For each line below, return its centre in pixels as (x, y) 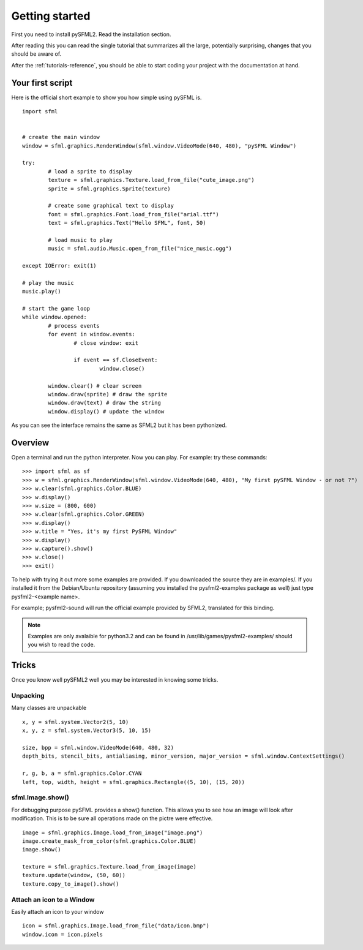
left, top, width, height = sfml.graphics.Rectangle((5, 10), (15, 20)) (133, 782)
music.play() (42, 292)
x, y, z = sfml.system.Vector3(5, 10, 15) (87, 731)
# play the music (48, 283)
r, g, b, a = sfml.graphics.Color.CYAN (82, 774)
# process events (74, 326)
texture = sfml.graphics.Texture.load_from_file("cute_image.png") (151, 180)
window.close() (122, 368)
